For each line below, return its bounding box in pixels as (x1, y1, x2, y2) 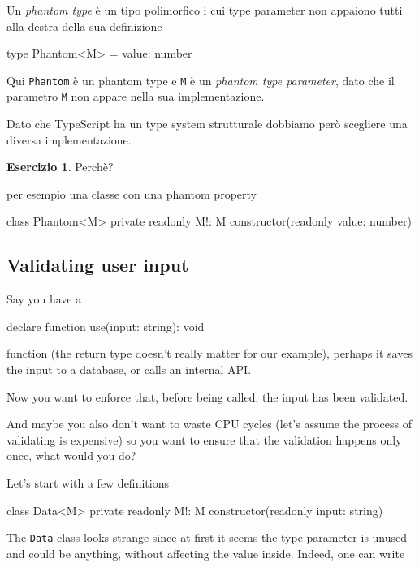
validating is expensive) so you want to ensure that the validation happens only (6, 431, 402, 448)
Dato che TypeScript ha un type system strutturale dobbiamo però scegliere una (6, 115, 408, 132)
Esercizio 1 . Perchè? (6, 158, 114, 175)
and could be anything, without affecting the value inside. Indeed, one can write (6, 544, 405, 561)
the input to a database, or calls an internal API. (6, 361, 252, 378)
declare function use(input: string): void (6, 317, 205, 334)
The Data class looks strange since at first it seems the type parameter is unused (6, 529, 408, 546)
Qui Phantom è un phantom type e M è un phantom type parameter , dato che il (6, 71, 395, 88)
